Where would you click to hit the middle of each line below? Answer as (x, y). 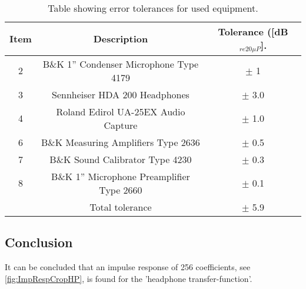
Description (121, 39)
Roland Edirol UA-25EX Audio (121, 111)
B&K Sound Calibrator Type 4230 (121, 159)
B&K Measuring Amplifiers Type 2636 (121, 142)
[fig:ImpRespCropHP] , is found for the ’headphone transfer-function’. (129, 278)
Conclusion (39, 242)
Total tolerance (121, 207)
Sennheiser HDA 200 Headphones (121, 94)
